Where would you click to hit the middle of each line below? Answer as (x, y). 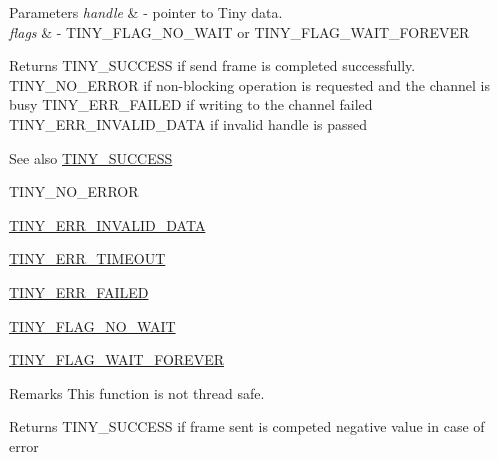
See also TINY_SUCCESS (91, 157)
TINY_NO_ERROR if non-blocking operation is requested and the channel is (249, 84)
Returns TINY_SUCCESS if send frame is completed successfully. (212, 65)
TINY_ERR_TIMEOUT (87, 258)
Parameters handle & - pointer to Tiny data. (146, 12)
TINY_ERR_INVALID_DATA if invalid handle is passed (188, 123)
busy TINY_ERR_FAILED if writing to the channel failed (191, 104)
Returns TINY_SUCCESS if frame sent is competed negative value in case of (247, 426)
